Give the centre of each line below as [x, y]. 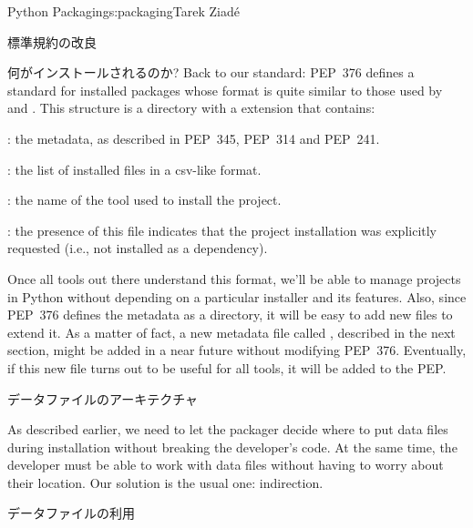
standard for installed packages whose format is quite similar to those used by [225, 90]
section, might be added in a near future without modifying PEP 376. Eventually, [237, 350]
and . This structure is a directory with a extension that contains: [191, 108]
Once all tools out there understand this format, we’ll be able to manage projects [234, 278]
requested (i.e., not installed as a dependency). [138, 248]
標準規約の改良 [52, 41]
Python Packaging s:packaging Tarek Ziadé [123, 11]
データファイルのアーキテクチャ [103, 398]
